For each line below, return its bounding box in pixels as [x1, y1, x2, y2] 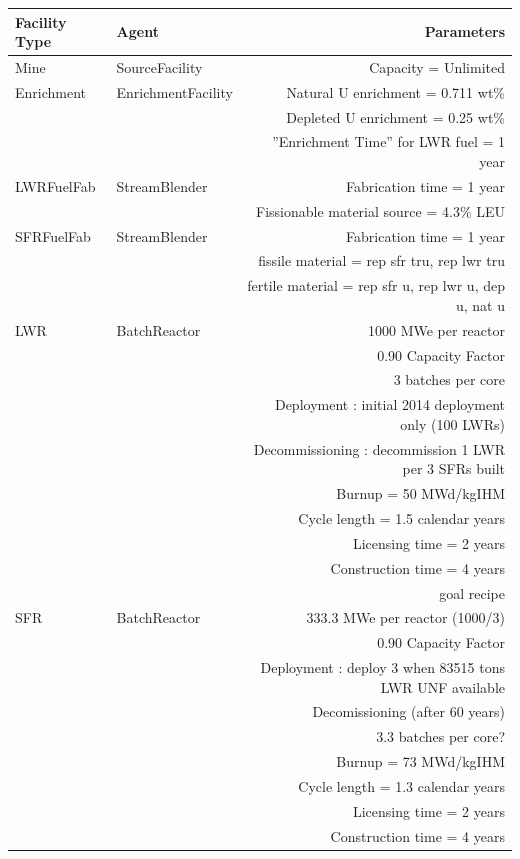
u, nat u [455, 294, 505, 315]
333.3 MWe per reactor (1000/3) [306, 607, 505, 628]
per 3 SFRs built [402, 458, 505, 479]
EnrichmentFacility [116, 81, 233, 102]
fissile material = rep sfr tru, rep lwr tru [258, 250, 505, 271]
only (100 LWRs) [400, 413, 505, 434]
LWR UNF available [380, 676, 505, 697]
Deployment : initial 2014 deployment [274, 394, 505, 415]
